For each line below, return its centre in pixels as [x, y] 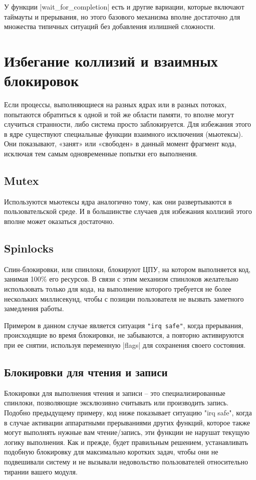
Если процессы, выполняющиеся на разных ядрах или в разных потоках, [115, 104]
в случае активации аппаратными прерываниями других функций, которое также [127, 422]
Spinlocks [29, 248]
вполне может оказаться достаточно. [59, 221]
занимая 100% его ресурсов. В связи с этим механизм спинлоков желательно [121, 279]
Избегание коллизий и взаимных [111, 60]
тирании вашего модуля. [41, 471]
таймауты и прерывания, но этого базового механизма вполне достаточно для [122, 16]
